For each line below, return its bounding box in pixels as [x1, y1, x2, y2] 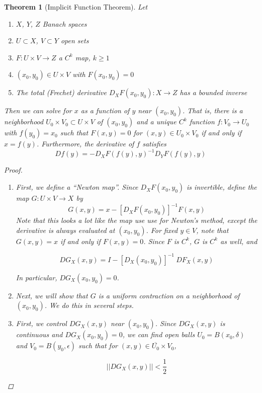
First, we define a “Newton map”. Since [16, 182, 138, 192]
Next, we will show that [16, 290, 88, 300]
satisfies [142, 138, 166, 149]
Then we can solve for [4, 105, 72, 116]
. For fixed [146, 224, 178, 235]
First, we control [16, 318, 67, 329]
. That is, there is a [182, 105, 243, 116]
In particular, [16, 272, 57, 282]
